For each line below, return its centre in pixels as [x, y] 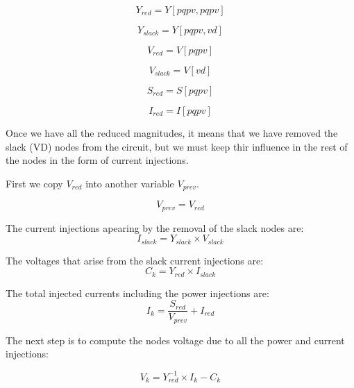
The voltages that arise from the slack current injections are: [135, 260]
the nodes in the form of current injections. [97, 160]
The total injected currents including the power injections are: [137, 293]
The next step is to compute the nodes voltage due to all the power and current [175, 340]
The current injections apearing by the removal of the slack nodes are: [155, 227]
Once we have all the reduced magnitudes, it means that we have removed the [172, 133]
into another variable [130, 183]
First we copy [34, 183]
